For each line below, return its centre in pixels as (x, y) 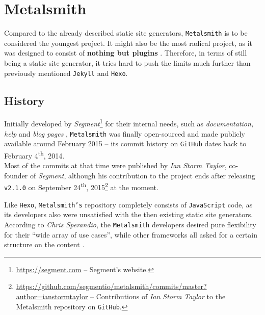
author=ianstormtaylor (52, 296)
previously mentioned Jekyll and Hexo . (66, 73)
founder (16, 175)
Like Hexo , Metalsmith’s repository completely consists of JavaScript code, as (128, 204)
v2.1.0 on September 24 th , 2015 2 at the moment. (81, 187)
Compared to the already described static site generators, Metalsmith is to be (126, 33)
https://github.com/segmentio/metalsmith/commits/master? (111, 286)
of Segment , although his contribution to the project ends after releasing (143, 175)
